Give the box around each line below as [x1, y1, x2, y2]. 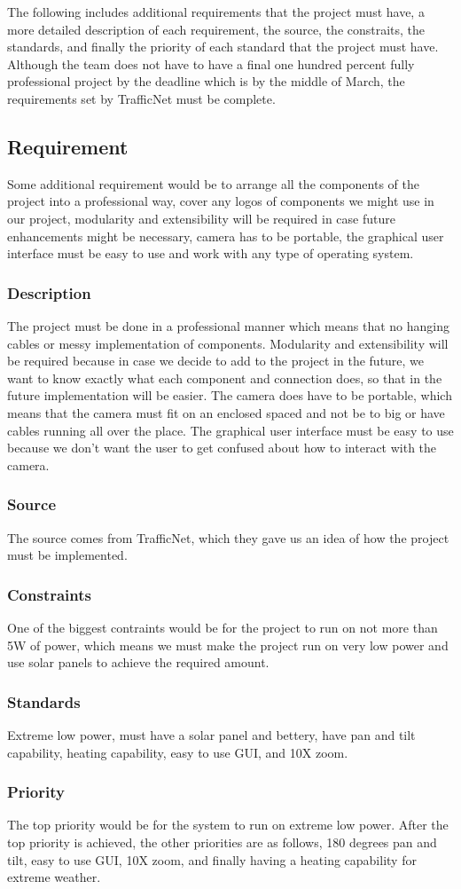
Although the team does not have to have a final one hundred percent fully [7, 54, 415, 73]
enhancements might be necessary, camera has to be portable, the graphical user [7, 226, 444, 245]
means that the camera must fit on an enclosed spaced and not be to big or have [7, 403, 445, 421]
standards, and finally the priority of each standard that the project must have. [7, 37, 439, 56]
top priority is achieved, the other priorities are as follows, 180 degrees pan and [7, 832, 437, 851]
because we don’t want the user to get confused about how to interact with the [7, 438, 437, 457]
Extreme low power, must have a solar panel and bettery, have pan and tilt [7, 725, 416, 743]
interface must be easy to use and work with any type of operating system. [7, 244, 414, 263]
